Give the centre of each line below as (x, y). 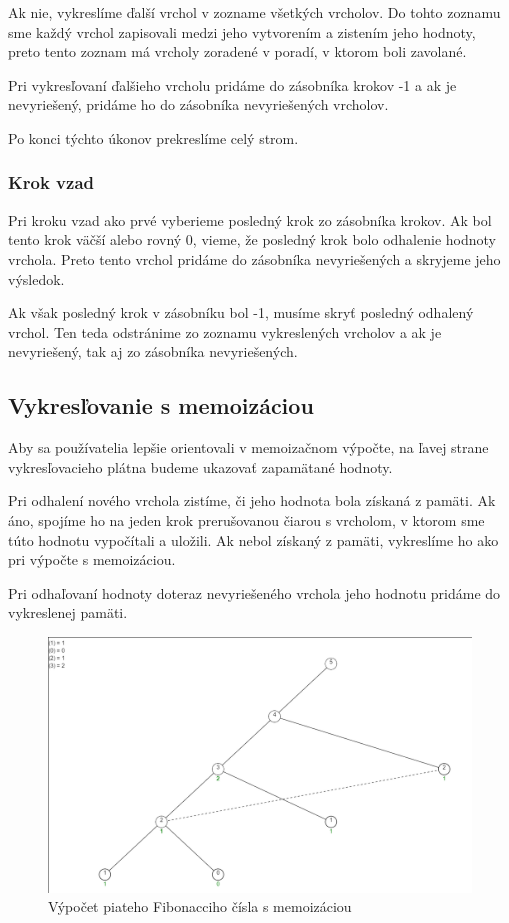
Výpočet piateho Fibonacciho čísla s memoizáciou (200, 906)
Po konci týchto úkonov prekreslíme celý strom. (153, 137)
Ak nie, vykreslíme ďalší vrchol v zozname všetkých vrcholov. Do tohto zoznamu (254, 12)
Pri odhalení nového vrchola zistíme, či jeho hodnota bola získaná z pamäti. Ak (252, 500)
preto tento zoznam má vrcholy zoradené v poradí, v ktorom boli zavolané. (237, 51)
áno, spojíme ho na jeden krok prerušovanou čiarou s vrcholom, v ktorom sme (246, 519)
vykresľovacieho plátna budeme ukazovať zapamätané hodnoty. (200, 466)
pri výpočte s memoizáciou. (92, 559)
